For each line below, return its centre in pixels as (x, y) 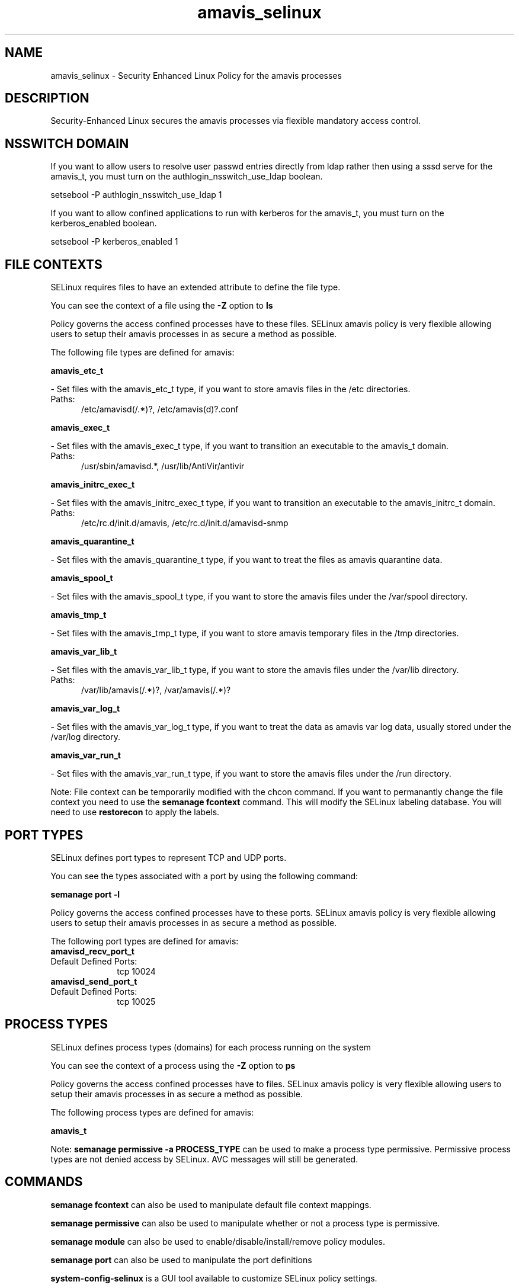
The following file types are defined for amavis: (142, 353)
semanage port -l (85, 894)
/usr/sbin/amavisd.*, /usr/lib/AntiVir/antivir (163, 466)
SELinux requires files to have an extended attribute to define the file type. (196, 287)
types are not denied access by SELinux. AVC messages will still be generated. (204, 1159)
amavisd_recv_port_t (92, 951)
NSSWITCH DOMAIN (67, 143)
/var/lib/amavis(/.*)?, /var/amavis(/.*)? (156, 690)
